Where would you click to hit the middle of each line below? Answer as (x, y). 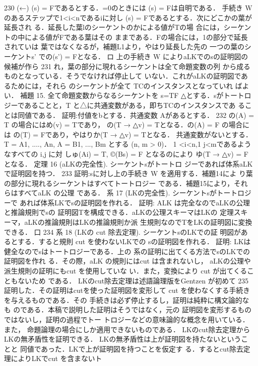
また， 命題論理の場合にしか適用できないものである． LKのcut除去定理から (127, 329)
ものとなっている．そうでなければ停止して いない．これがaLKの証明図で (123, 76)
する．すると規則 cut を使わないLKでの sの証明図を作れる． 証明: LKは (134, 241)
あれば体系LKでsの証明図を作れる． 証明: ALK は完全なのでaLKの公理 (135, 202)
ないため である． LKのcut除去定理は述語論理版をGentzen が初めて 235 (133, 280)
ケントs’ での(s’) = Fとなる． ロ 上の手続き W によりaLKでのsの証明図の (129, 56)
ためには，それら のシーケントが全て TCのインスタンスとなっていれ (122, 85)
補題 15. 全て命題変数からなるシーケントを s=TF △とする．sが (122, 95)
